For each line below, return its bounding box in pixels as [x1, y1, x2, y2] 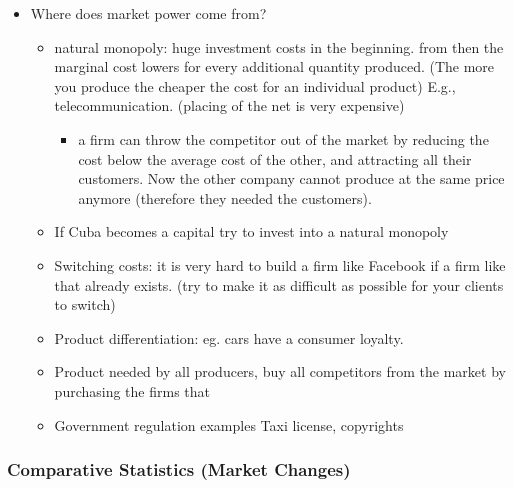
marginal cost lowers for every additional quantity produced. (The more [54, 56, 495, 77]
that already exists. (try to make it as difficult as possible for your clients [54, 274, 504, 295]
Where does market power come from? [30, 3, 267, 23]
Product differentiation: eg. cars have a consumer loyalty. [54, 327, 404, 348]
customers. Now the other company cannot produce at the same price [78, 168, 505, 189]
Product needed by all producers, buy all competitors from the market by [54, 361, 506, 382]
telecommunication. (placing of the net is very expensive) [54, 95, 405, 116]
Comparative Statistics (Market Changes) [7, 457, 351, 482]
